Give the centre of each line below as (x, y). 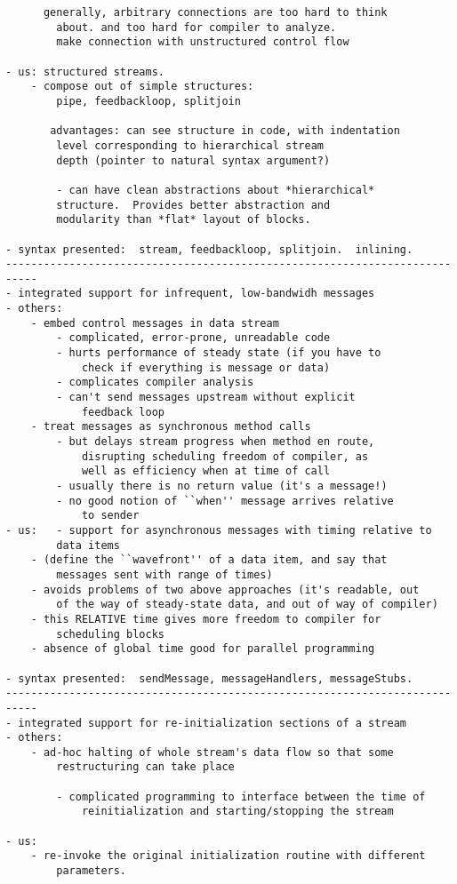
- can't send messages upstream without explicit (206, 398)
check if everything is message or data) (206, 367)
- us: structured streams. (85, 72)
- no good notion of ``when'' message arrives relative (225, 501)
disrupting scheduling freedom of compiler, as (225, 456)
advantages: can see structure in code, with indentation (225, 131)
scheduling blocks (110, 634)
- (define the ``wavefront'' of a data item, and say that (209, 560)
